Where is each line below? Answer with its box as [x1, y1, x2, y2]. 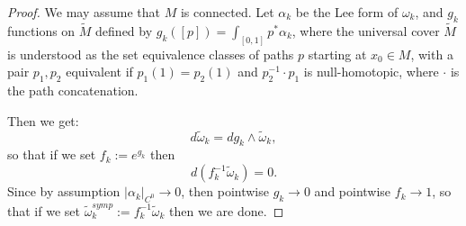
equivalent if [66, 62, 133, 81]
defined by [95, 22, 153, 41]
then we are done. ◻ [169, 201, 284, 220]
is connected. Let [180, 3, 274, 21]
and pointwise [314, 182, 391, 201]
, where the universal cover [291, 22, 440, 41]
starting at [308, 44, 367, 63]
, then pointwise [181, 182, 269, 201]
